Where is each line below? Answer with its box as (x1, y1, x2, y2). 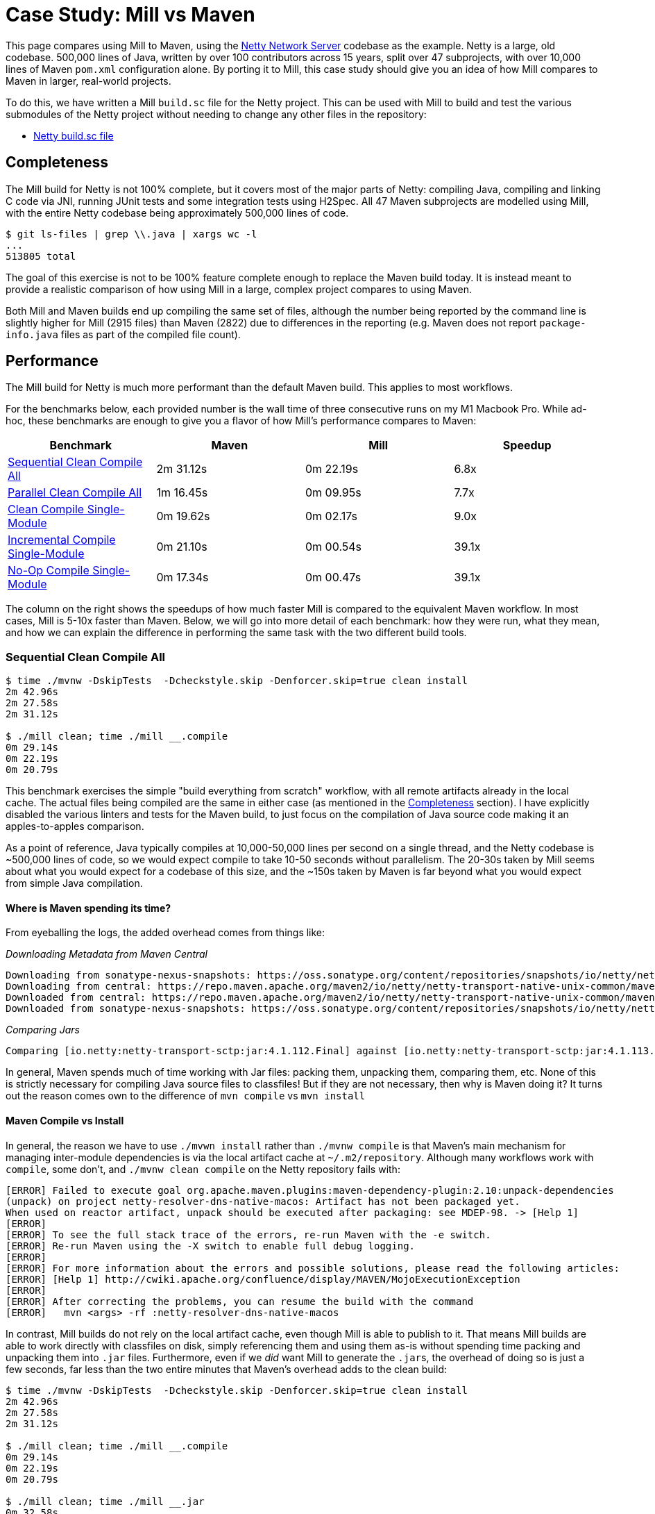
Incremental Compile (8, 533, 116, 547)
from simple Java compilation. (6, 877, 143, 890)
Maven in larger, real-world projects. (6, 74, 171, 87)
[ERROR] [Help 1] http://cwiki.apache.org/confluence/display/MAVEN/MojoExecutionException (6, 1273, 520, 1285)
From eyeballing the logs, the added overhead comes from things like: (6, 926, 325, 939)
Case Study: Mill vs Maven (6, 3, 255, 26)
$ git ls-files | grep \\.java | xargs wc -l (6, 228, 257, 240)
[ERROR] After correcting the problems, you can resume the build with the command (6, 1295, 474, 1307)
